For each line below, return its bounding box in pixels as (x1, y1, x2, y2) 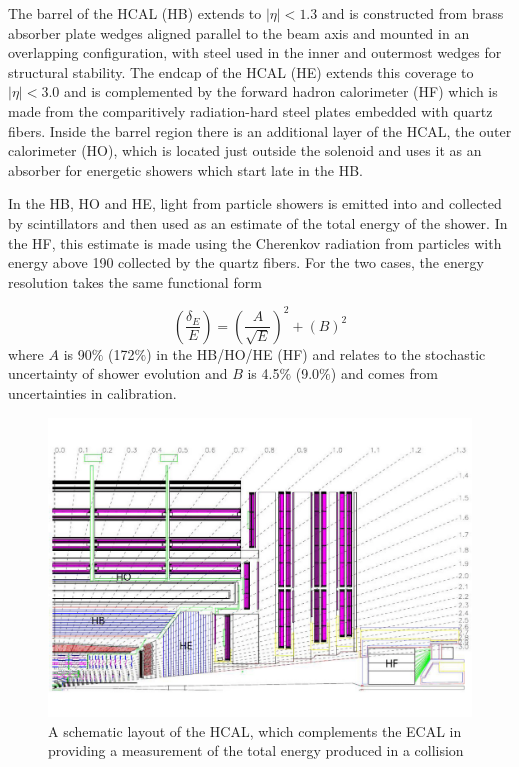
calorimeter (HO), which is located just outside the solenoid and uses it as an (8, 140, 482, 161)
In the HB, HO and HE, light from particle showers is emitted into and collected (8, 193, 502, 214)
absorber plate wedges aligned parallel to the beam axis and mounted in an (8, 22, 470, 43)
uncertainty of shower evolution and (8, 363, 228, 384)
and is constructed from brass (321, 3, 504, 23)
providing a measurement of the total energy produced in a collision (48, 740, 464, 761)
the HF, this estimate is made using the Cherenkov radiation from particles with (8, 232, 502, 253)
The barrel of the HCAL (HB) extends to (8, 3, 262, 23)
